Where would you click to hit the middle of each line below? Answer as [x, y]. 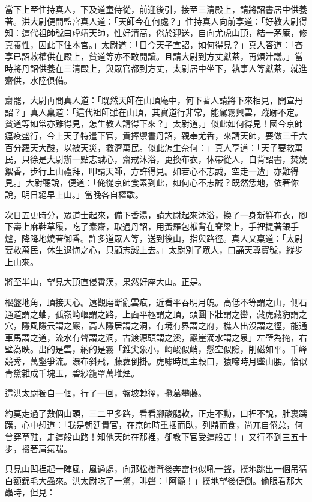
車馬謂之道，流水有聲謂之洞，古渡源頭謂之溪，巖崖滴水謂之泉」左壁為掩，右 [156, 337]
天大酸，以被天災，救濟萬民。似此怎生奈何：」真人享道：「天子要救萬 [166, 147]
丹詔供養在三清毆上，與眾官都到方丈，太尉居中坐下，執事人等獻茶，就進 [164, 68]
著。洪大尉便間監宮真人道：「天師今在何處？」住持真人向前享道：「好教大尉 [152, 21]
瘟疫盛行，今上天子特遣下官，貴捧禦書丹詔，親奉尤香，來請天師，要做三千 [152, 135]
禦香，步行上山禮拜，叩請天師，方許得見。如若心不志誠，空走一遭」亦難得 [152, 170]
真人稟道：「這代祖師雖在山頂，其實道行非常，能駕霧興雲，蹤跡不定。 [166, 112]
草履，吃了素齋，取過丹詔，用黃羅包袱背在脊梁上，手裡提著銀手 [172, 226]
